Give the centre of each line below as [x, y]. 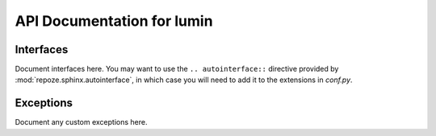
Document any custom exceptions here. [81, 122]
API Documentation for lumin [114, 21]
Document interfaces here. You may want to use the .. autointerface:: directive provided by [177, 69]
